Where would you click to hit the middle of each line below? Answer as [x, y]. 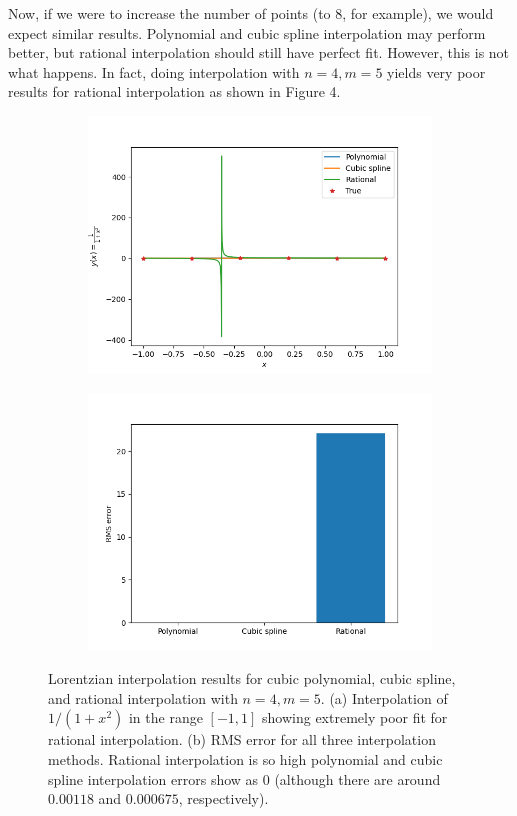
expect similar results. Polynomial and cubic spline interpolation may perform [247, 32]
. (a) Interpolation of [384, 697]
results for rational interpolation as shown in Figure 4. [174, 91]
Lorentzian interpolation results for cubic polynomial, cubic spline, [252, 678]
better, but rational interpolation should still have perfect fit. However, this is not [259, 52]
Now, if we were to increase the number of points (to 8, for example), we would [251, 13]
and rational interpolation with [143, 697]
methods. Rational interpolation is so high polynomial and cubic [245, 758]
